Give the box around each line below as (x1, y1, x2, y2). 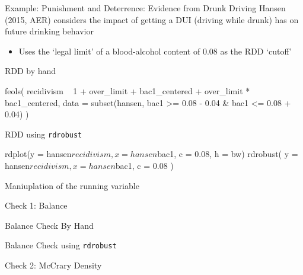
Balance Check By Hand (5, 219, 94, 231)
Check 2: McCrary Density (5, 259, 102, 271)
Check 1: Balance (5, 199, 68, 212)
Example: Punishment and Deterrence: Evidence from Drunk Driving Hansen (5, 2, 286, 14)
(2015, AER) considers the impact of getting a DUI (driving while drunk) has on (5, 13, 299, 25)
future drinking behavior (5, 25, 94, 37)
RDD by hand (5, 65, 56, 77)
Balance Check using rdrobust (5, 239, 117, 251)
